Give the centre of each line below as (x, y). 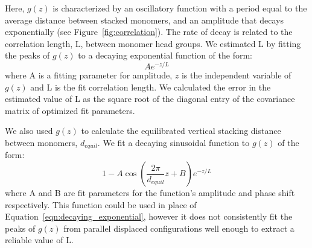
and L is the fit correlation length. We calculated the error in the (151, 87)
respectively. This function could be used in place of (101, 204)
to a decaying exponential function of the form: (165, 55)
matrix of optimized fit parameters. (70, 110)
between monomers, (41, 143)
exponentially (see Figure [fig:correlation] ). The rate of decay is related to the (149, 32)
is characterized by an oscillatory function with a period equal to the (180, 8)
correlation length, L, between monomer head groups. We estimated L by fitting (153, 43)
